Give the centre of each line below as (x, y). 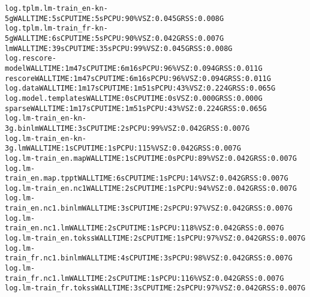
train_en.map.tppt (41, 178)
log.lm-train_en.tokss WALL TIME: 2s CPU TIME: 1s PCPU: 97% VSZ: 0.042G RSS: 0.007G (155, 238)
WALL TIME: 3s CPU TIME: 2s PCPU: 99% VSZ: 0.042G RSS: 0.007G (145, 128)
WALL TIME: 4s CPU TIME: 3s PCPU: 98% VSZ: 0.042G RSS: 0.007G (187, 258)
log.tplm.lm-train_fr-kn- (56, 28)
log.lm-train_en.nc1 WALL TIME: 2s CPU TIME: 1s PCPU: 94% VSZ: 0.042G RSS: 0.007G (151, 188)
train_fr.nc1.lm (37, 278)
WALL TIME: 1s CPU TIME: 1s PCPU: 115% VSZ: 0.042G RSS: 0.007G (133, 148)
